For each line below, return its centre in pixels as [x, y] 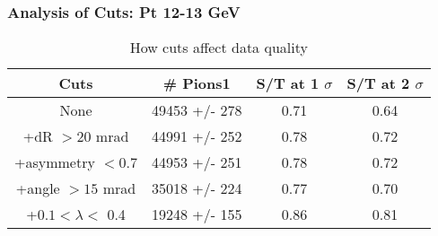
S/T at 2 [378, 83]
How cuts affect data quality [219, 48]
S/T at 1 [288, 83]
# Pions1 [197, 83]
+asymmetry [55, 162]
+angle [38, 188]
